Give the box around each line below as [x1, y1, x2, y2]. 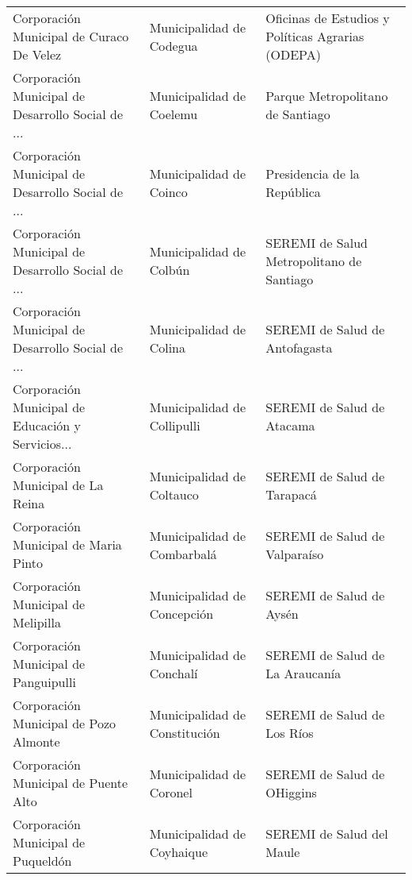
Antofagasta [265, 338, 333, 357]
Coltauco [149, 484, 199, 504]
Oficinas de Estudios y [265, 9, 390, 27]
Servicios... [13, 434, 72, 453]
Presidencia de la [265, 164, 360, 183]
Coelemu [149, 105, 198, 123]
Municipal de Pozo [13, 714, 116, 732]
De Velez [13, 45, 62, 64]
